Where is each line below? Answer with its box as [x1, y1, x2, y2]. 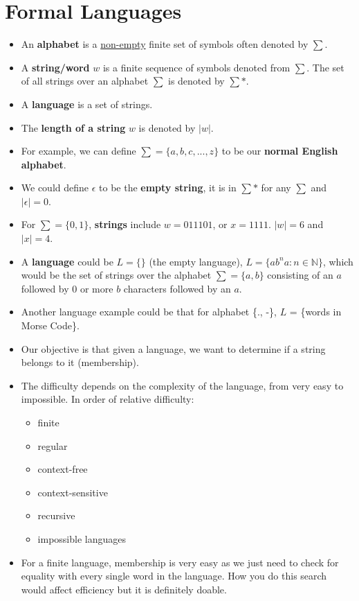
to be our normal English [221, 143, 338, 158]
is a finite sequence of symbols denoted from [102, 60, 291, 74]
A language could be [21, 254, 113, 268]
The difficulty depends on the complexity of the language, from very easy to [21, 378, 344, 392]
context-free [37, 462, 88, 476]
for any [261, 180, 291, 195]
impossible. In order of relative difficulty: [21, 392, 194, 406]
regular [37, 438, 68, 453]
